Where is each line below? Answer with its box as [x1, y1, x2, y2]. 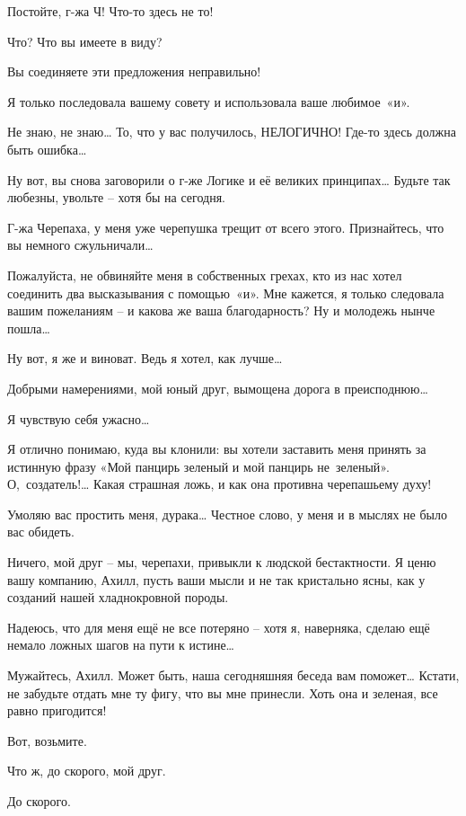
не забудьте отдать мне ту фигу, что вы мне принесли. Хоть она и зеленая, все [7, 683, 438, 702]
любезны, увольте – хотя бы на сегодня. [7, 188, 225, 207]
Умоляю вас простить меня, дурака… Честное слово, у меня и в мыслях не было [7, 504, 447, 523]
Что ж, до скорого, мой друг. [7, 761, 166, 780]
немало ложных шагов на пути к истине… [7, 635, 234, 654]
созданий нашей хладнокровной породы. [7, 588, 229, 607]
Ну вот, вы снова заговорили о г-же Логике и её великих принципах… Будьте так [7, 170, 451, 189]
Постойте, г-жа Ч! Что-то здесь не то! [7, 2, 214, 20]
